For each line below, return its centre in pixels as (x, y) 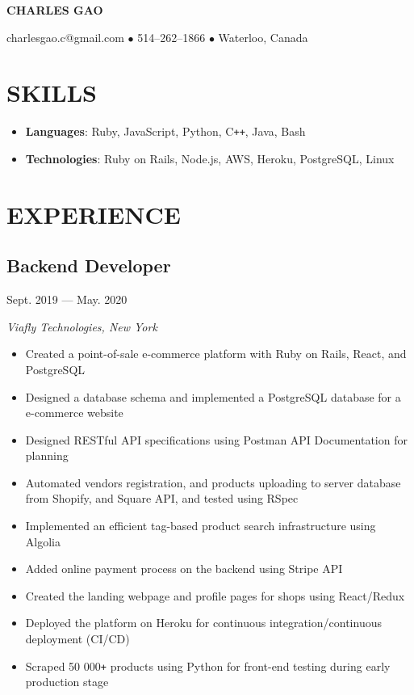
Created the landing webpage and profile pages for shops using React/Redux (215, 595)
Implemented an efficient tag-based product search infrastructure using (201, 526)
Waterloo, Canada (263, 37)
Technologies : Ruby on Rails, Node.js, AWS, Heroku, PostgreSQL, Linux (210, 158)
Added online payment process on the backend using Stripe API (184, 569)
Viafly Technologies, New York (82, 326)
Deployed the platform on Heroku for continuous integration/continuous (203, 623)
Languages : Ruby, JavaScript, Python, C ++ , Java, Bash (165, 131)
